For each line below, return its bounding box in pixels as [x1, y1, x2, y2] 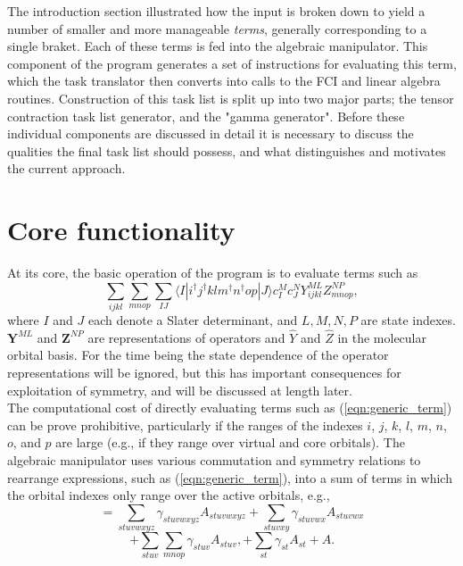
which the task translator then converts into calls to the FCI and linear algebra [7, 71, 441, 90]
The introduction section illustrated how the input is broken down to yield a [7, 2, 426, 20]
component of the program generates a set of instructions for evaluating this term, [7, 54, 457, 72]
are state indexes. [360, 310, 456, 329]
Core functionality [7, 212, 236, 248]
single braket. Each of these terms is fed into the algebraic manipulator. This [7, 37, 428, 55]
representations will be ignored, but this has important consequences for [7, 362, 401, 381]
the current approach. [7, 159, 126, 178]
